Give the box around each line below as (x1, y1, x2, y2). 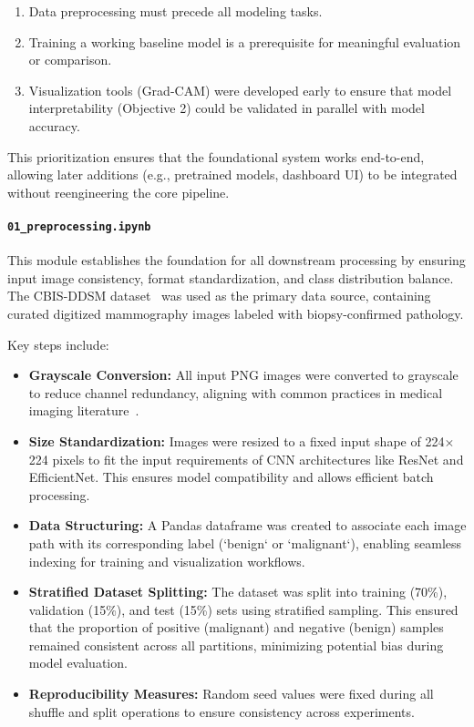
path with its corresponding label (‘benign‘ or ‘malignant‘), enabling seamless (28, 533, 462, 552)
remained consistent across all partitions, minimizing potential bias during (28, 635, 444, 654)
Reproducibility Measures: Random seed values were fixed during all (28, 684, 434, 703)
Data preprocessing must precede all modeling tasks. (28, 2, 323, 20)
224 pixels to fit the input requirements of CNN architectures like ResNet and (28, 449, 464, 468)
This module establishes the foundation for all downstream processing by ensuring (7, 251, 466, 270)
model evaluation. (28, 653, 128, 672)
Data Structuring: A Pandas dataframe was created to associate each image (28, 516, 467, 535)
